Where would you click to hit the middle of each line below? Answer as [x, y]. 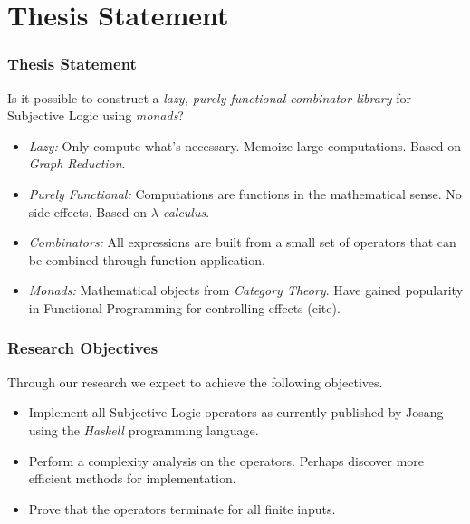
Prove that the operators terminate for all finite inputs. [182, 508]
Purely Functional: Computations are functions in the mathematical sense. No [245, 193]
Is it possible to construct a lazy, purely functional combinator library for [209, 97]
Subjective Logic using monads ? [96, 115]
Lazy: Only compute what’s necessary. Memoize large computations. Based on [245, 145]
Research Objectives [83, 348]
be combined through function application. [147, 259]
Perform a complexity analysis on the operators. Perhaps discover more [226, 460]
